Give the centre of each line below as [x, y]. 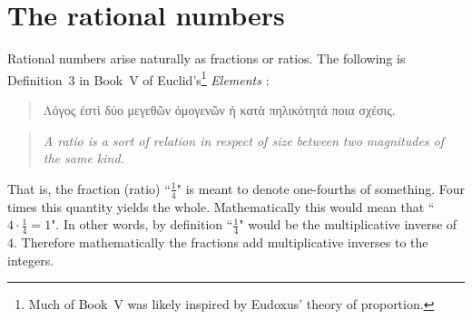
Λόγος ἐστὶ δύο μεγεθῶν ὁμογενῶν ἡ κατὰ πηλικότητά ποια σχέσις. [219, 109]
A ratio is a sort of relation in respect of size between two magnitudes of [244, 140]
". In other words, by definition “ [142, 224]
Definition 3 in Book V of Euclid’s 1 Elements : [138, 78]
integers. [31, 260]
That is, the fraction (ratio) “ [89, 188]
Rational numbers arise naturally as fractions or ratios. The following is [206, 58]
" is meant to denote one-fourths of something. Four [320, 188]
